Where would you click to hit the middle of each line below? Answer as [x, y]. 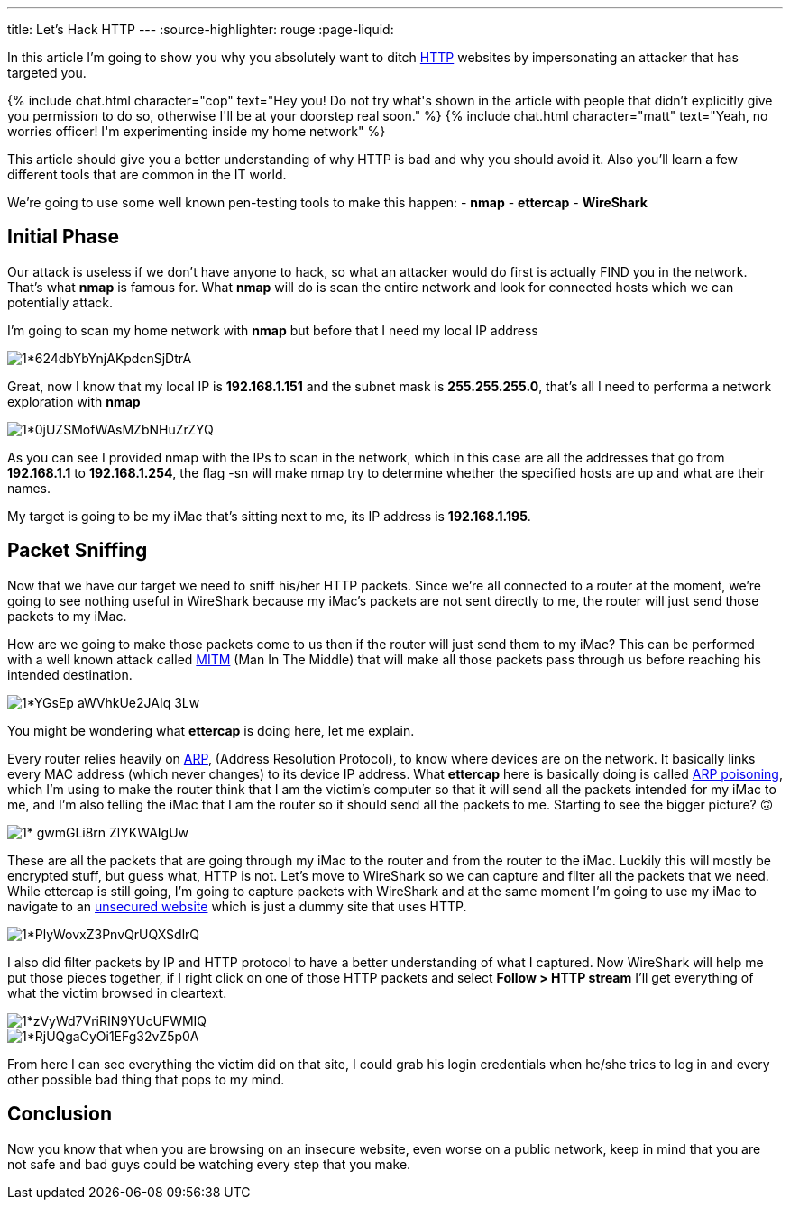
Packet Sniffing [78, 551]
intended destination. [70, 674]
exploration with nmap [74, 401]
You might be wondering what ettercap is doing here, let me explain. [211, 730]
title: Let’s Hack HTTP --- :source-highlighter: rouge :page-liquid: [201, 29]
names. [29, 488]
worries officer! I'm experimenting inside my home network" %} [197, 131]
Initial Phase [64, 237]
